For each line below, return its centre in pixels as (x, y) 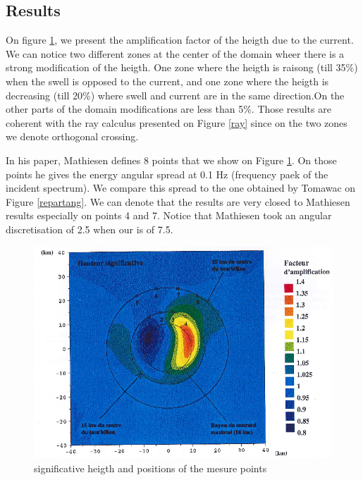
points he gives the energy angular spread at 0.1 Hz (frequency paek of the (167, 174)
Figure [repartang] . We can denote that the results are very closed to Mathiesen (178, 201)
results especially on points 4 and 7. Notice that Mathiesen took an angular (169, 215)
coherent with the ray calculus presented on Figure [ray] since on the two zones (177, 122)
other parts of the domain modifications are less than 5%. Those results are (168, 109)
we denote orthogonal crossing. (72, 136)
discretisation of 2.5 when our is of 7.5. (90, 229)
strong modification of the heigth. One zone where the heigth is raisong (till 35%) (182, 67)
